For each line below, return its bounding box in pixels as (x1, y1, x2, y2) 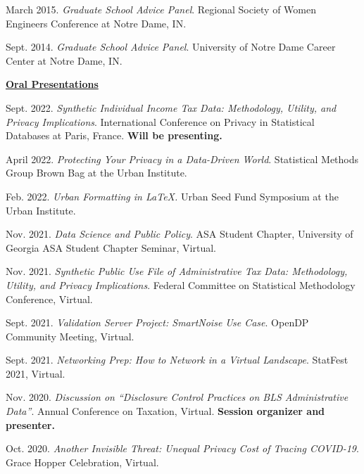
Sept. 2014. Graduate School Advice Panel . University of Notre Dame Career (6, 39, 336, 54)
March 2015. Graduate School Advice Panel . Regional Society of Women (6, 2, 316, 16)
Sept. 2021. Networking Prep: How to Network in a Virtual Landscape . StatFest (6, 352, 349, 367)
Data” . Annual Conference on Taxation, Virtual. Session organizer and (6, 404, 325, 418)
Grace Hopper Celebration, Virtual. (6, 454, 159, 469)
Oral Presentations (6, 77, 99, 91)
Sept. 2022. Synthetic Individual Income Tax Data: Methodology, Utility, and (6, 100, 337, 115)
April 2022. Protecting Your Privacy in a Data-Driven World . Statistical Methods (6, 151, 359, 166)
